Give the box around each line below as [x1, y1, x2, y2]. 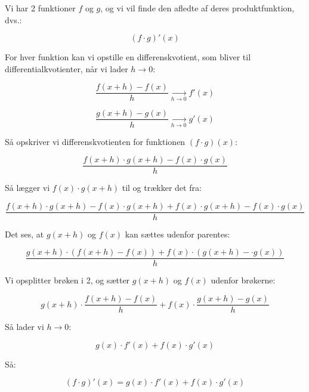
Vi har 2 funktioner [5, 2, 76, 14]
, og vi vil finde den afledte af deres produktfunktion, [100, 2, 295, 14]
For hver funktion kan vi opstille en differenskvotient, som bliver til [5, 51, 251, 63]
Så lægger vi [5, 181, 50, 194]
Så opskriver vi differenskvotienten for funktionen [5, 135, 186, 147]
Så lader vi [5, 320, 44, 333]
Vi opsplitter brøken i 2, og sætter [5, 274, 130, 286]
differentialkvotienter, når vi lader [5, 62, 128, 75]
